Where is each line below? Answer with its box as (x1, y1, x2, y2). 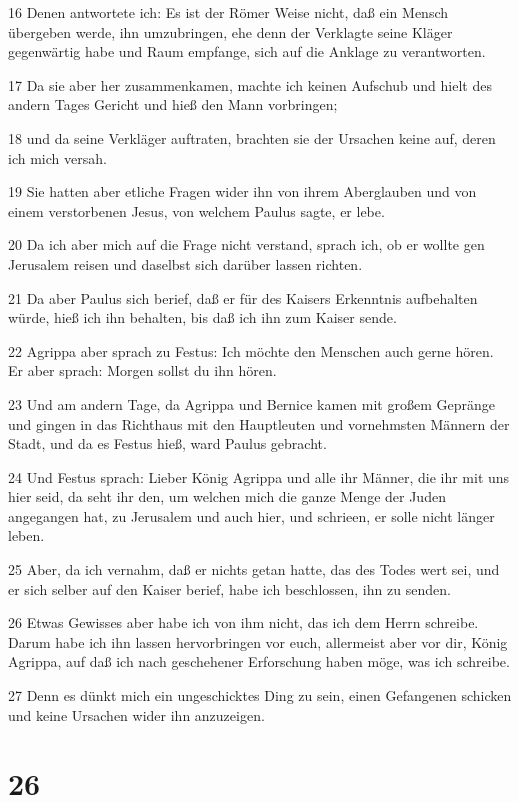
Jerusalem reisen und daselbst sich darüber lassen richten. (8, 253, 363, 274)
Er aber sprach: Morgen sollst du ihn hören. (8, 360, 277, 381)
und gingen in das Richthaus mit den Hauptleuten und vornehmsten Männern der (8, 413, 510, 434)
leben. (8, 525, 45, 546)
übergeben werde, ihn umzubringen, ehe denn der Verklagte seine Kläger (8, 21, 453, 42)
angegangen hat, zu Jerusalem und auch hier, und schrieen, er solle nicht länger (8, 505, 495, 526)
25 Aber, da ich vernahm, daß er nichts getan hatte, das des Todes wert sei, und (8, 559, 500, 580)
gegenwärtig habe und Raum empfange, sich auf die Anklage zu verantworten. (8, 41, 486, 62)
